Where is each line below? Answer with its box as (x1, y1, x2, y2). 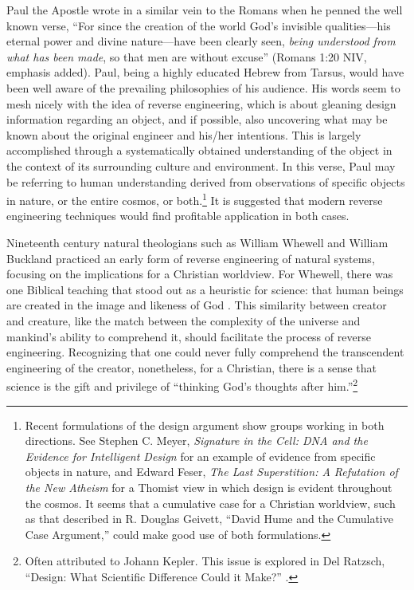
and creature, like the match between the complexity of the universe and (6, 312, 361, 328)
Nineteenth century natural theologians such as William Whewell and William (6, 234, 389, 250)
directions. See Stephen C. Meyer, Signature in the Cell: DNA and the (25, 432, 368, 449)
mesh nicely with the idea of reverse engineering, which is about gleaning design (6, 95, 396, 112)
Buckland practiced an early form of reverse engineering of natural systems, (6, 250, 375, 266)
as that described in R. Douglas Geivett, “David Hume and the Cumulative (25, 510, 393, 527)
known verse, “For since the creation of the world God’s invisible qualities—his (6, 17, 391, 33)
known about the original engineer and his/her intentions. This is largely (6, 126, 361, 143)
